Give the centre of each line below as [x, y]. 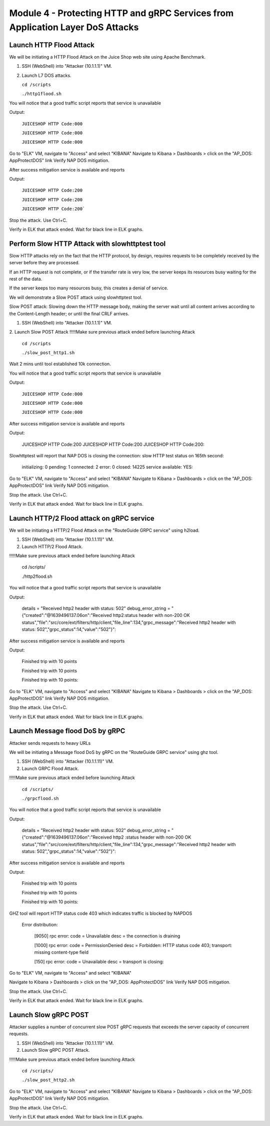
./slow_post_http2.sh [48, 1080]
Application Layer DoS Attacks [74, 27]
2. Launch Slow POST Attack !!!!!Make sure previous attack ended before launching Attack [102, 332]
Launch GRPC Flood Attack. [50, 768]
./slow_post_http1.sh [48, 353]
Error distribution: [40, 925]
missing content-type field [61, 952]
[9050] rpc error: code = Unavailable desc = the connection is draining [107, 936]
